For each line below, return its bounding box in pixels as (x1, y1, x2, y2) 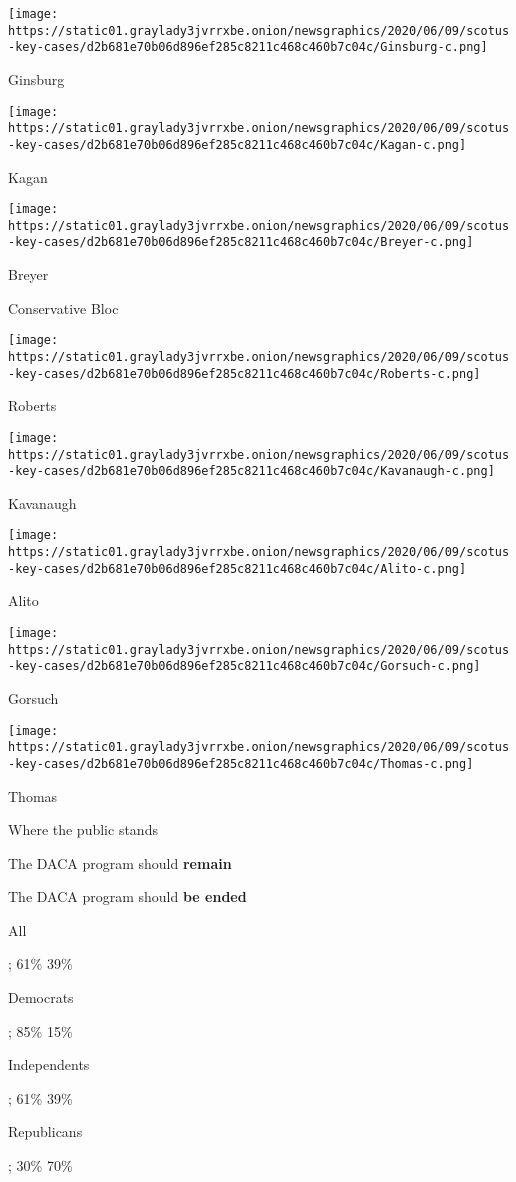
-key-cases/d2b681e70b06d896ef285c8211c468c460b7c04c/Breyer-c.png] (8, 235, 474, 250)
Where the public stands (8, 819, 158, 840)
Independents (8, 1054, 90, 1075)
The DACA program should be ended (8, 886, 247, 907)
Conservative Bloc (8, 297, 119, 318)
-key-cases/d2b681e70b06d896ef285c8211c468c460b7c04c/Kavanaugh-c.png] (8, 464, 495, 479)
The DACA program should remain (8, 852, 232, 873)
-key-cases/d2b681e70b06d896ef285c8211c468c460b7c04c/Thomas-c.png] (8, 756, 474, 771)
